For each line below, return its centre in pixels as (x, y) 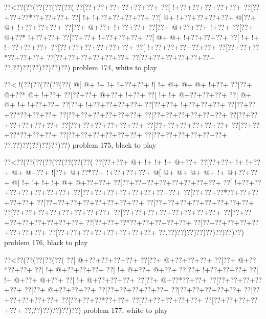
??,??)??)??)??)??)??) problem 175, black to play (80, 144)
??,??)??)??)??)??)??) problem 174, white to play (81, 67)
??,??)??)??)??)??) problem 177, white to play (96, 310)
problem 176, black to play (46, 242)
